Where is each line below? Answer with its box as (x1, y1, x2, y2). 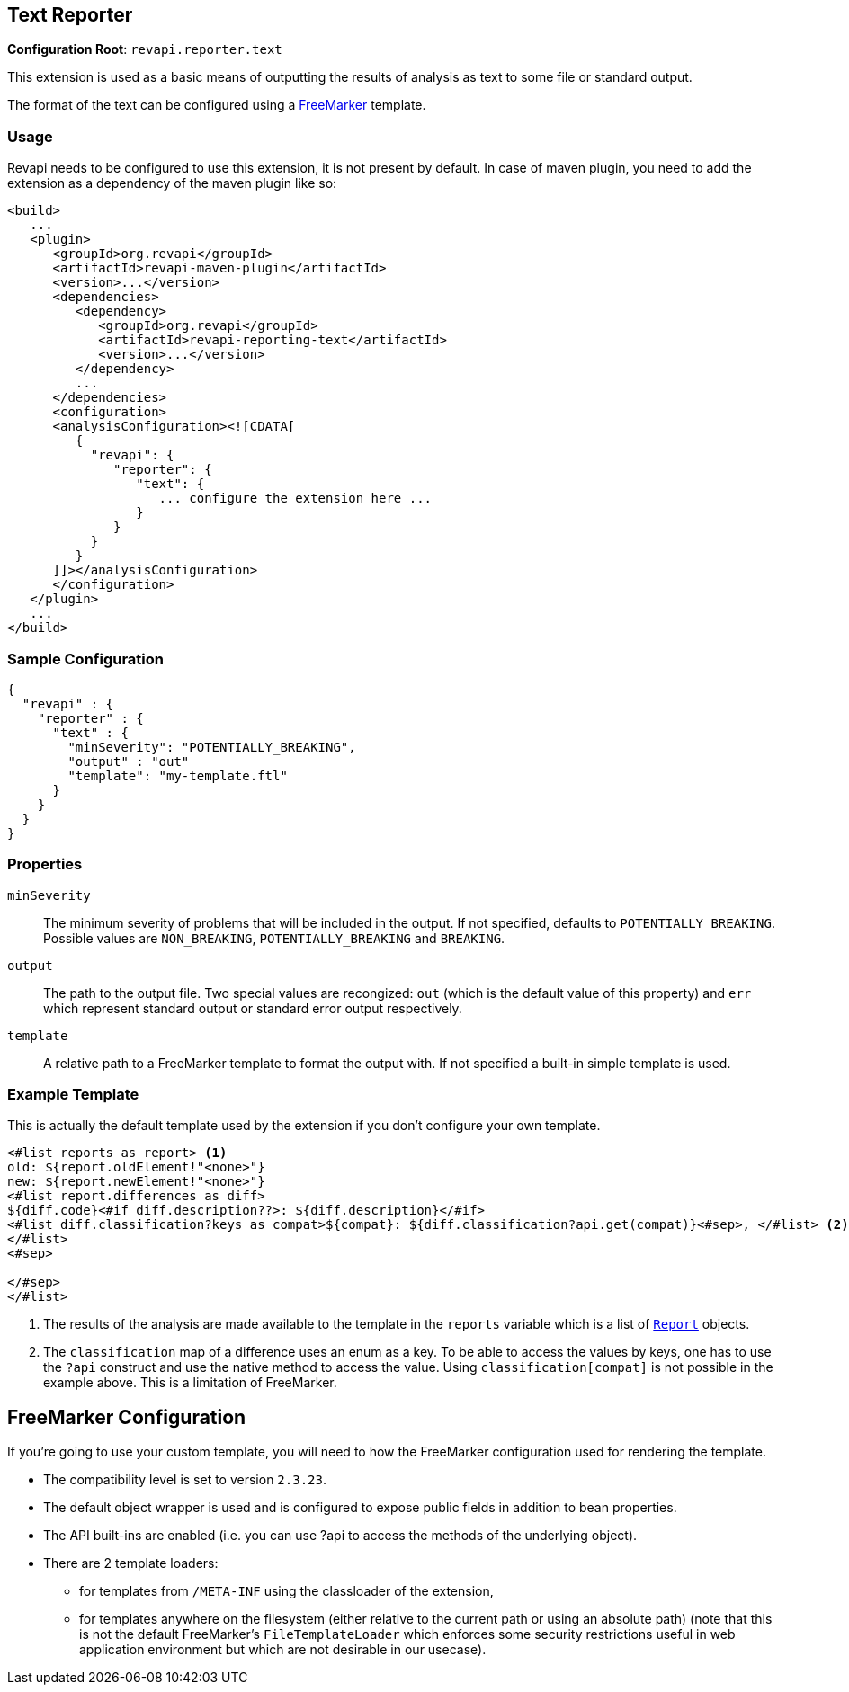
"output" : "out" (67, 753, 190, 769)
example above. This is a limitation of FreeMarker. (43, 1375, 337, 1391)
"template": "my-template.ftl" (67, 768, 288, 783)
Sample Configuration (7, 649, 165, 668)
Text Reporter (7, 4, 133, 26)
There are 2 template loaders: (43, 1555, 219, 1572)
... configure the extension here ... (158, 491, 433, 506)
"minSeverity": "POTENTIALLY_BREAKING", (67, 739, 356, 754)
